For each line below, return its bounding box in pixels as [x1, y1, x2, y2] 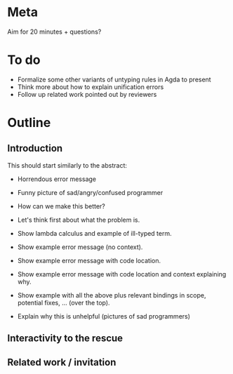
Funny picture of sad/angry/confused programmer [17, 188, 164, 196]
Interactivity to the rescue [7, 333, 124, 345]
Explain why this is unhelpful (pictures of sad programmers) [17, 312, 191, 320]
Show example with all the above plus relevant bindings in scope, [17, 290, 206, 299]
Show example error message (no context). [17, 243, 143, 251]
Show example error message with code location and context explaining [17, 269, 227, 278]
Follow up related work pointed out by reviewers [17, 90, 157, 98]
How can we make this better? [17, 201, 105, 211]
